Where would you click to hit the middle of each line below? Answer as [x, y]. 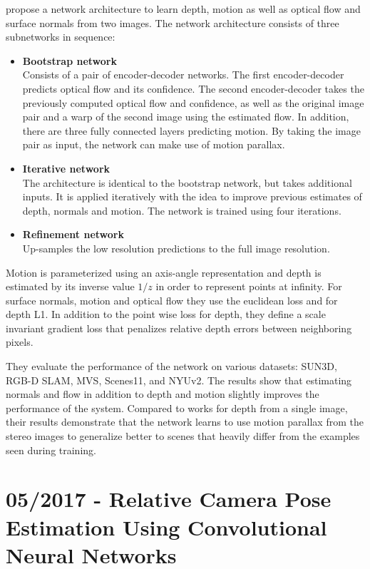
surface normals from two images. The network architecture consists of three [173, 22]
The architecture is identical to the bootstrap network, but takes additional [187, 182]
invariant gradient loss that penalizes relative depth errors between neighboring [179, 328]
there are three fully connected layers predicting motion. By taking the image [191, 130]
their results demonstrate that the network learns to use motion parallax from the [185, 422]
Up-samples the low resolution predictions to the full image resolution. [176, 248]
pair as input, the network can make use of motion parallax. [154, 144]
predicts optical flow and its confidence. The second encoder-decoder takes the [193, 88]
